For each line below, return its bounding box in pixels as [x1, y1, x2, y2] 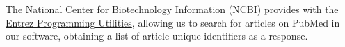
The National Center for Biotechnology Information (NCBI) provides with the [6, 2, 339, 16]
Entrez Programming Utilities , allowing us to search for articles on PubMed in [6, 15, 340, 29]
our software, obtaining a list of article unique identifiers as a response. [6, 29, 308, 43]
